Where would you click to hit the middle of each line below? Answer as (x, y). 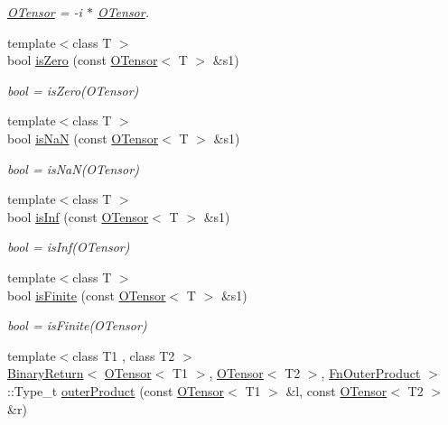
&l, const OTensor (336, 390)
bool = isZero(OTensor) (73, 90)
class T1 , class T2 (124, 355)
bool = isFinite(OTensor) (77, 325)
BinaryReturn (46, 373)
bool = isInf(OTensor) (69, 247)
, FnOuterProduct (371, 373)
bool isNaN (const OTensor (83, 138)
